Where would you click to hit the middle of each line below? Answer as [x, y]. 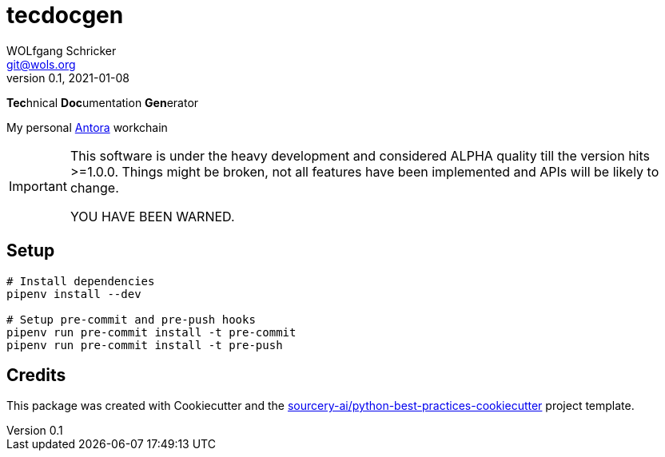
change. [94, 187]
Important [38, 186]
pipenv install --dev [74, 294]
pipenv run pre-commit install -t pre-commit [151, 332]
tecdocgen [65, 15]
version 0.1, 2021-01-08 [68, 77]
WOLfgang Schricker [62, 50]
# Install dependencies [81, 281]
